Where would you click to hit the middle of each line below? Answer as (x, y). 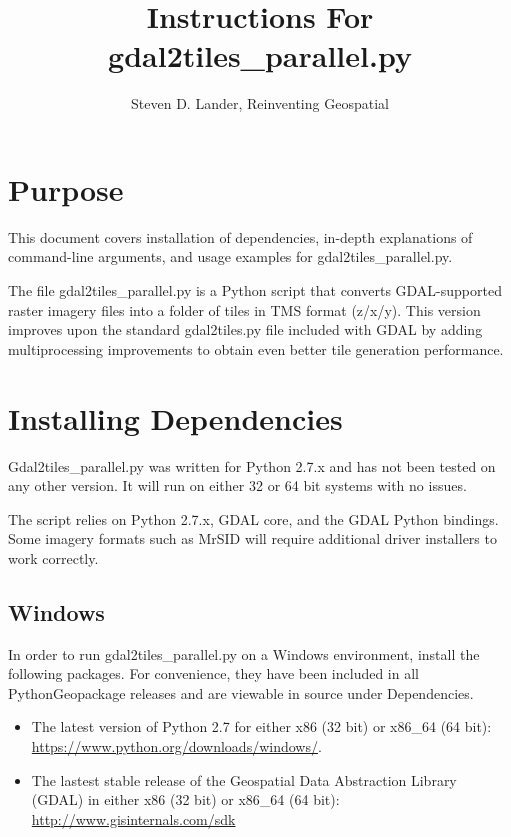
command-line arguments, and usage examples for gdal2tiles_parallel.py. (230, 256)
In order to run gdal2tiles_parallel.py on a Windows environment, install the (244, 653)
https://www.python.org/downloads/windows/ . (176, 746)
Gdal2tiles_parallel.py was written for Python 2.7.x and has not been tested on (252, 465)
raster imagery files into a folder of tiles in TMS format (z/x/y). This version (244, 309)
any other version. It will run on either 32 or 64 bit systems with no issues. (237, 485)
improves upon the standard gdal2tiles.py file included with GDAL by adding (245, 329)
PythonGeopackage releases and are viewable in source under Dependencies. (241, 692)
